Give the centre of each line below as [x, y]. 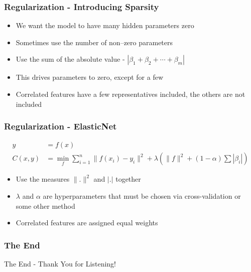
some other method [45, 206]
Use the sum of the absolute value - [70, 59]
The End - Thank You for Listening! [60, 264]
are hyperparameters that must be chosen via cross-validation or [142, 196]
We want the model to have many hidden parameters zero [105, 25]
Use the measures [43, 179]
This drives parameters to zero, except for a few [90, 77]
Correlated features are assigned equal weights [87, 223]
